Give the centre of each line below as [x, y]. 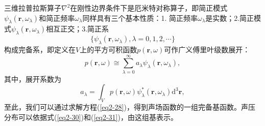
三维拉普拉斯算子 [33, 8]
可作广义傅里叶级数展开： [207, 49]
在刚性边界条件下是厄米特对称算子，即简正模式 [149, 8]
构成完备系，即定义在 [40, 49]
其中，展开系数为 [33, 78]
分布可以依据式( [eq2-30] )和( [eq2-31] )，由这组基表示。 [91, 117]
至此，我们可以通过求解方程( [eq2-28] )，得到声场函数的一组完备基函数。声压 [130, 107]
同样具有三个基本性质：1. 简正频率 [140, 18]
